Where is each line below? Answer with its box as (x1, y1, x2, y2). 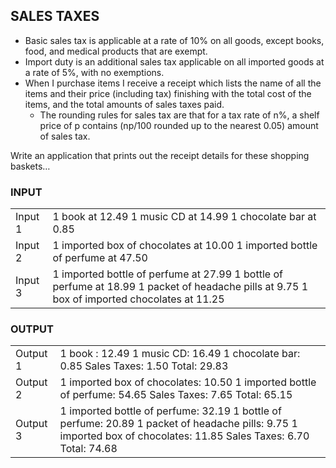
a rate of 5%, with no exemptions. (24, 66, 165, 78)
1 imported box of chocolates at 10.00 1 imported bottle (52, 239, 318, 253)
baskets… (10, 160, 51, 172)
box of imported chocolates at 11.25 (52, 292, 225, 306)
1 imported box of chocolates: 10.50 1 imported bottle (59, 375, 317, 389)
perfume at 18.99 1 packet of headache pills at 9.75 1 (52, 280, 309, 294)
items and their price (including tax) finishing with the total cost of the (24, 87, 312, 99)
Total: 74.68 (59, 442, 118, 456)
